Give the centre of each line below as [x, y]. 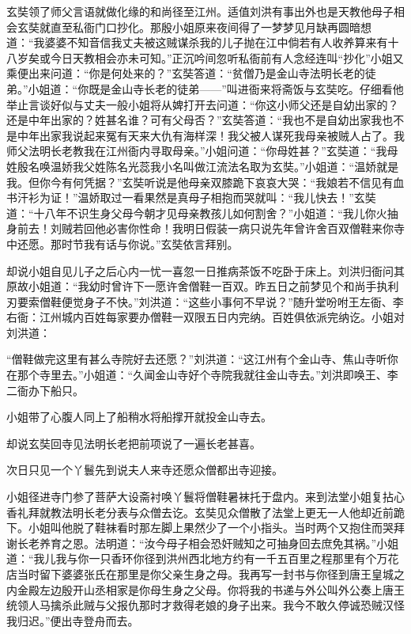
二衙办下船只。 [45, 390]
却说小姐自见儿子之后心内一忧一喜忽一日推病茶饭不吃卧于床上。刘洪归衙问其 [205, 270]
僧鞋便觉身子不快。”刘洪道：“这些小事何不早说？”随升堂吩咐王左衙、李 [221, 301]
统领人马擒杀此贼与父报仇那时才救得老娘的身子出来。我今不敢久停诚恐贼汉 [200, 605]
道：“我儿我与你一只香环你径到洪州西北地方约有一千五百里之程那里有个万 [197, 558]
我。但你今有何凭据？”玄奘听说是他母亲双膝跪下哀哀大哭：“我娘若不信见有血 [205, 182]
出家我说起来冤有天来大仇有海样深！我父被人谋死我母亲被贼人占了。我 [222, 135]
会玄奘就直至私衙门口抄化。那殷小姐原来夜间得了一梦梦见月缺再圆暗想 [189, 27]
